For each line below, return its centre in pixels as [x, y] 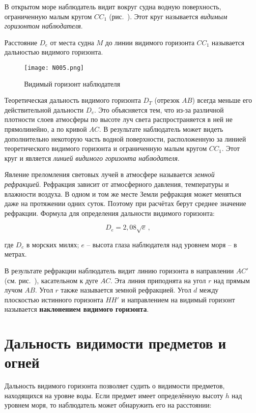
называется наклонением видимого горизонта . [77, 309]
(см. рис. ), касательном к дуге [51, 280]
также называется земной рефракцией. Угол [126, 290]
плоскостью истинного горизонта [54, 299]
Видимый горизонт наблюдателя [72, 83]
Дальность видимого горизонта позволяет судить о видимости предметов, [115, 386]
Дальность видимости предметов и [115, 343]
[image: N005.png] [54, 68]
